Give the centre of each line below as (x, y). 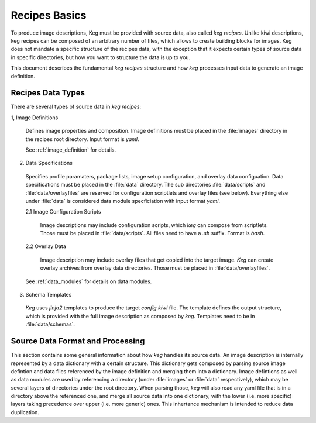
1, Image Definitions (35, 118)
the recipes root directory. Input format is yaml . (82, 139)
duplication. (25, 412)
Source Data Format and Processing (78, 341)
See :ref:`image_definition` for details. (71, 150)
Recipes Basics (49, 15)
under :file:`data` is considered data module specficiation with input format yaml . (123, 201)
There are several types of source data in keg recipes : (76, 107)
